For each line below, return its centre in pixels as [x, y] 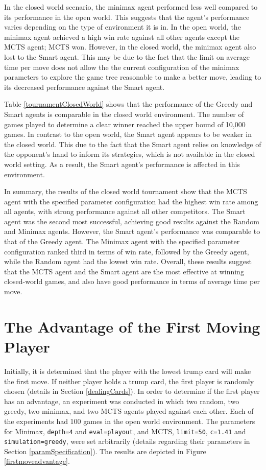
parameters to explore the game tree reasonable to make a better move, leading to [133, 77]
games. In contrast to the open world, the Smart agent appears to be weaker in [128, 134]
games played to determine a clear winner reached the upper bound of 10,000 [125, 124]
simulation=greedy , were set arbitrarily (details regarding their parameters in [127, 441]
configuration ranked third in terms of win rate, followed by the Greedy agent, [127, 251]
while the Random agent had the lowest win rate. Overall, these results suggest [128, 261]
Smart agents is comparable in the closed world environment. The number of [124, 114]
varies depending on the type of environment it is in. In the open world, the [123, 27]
